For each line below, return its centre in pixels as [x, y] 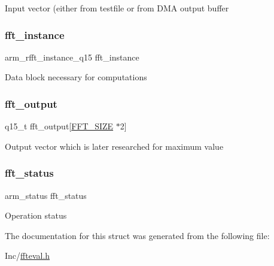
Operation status [36, 215]
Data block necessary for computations [76, 77]
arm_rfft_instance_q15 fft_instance [72, 57]
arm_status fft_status [46, 195]
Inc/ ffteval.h [28, 256]
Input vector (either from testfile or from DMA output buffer [117, 8]
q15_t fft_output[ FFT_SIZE [59, 126]
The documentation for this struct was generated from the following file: [137, 235]
